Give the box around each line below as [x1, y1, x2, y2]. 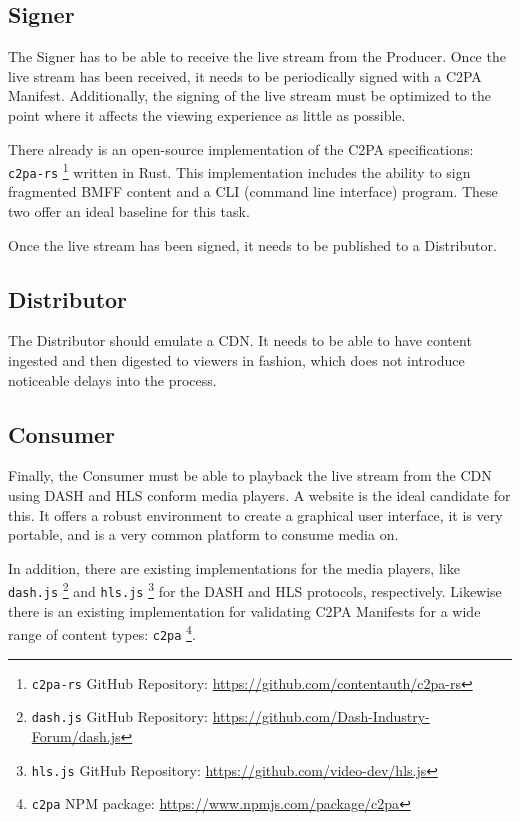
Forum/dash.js [31, 725, 121, 746]
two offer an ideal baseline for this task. [8, 201, 250, 222]
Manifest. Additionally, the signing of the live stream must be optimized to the [8, 85, 491, 106]
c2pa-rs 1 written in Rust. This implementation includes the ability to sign [8, 159, 471, 182]
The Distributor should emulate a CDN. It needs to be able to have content [8, 330, 472, 351]
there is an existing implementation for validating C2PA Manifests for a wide [8, 600, 481, 621]
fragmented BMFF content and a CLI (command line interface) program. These [8, 181, 498, 202]
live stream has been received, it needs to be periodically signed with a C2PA [8, 65, 482, 86]
